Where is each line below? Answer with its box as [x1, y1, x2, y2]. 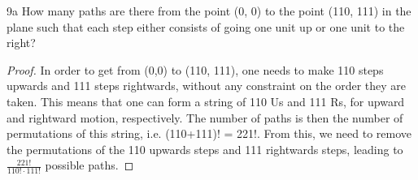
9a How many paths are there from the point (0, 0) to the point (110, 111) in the [7, 2, 411, 19]
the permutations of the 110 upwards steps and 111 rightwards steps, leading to [7, 140, 403, 157]
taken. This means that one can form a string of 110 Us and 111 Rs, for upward [7, 92, 405, 109]
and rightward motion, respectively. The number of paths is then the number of [7, 109, 403, 126]
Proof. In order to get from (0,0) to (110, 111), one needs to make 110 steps [7, 61, 384, 78]
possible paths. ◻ [45, 156, 134, 174]
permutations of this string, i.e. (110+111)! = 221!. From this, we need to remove [7, 125, 412, 142]
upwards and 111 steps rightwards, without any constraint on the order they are [7, 77, 407, 94]
